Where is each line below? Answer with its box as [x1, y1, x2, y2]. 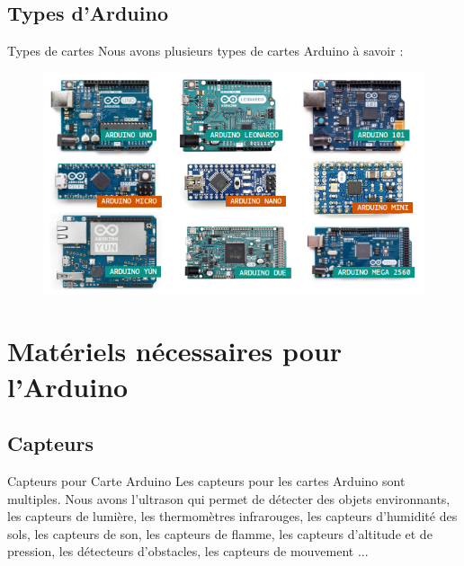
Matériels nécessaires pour [7, 332, 343, 369]
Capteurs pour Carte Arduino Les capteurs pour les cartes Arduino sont [7, 472, 406, 491]
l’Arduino [7, 367, 129, 404]
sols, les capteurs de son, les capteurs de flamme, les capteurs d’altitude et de [7, 524, 433, 543]
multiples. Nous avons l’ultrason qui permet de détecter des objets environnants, [7, 489, 451, 508]
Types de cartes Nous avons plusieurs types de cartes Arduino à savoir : [7, 41, 404, 60]
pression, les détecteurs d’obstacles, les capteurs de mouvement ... [7, 542, 369, 561]
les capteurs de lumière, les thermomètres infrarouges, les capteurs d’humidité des [7, 507, 458, 526]
